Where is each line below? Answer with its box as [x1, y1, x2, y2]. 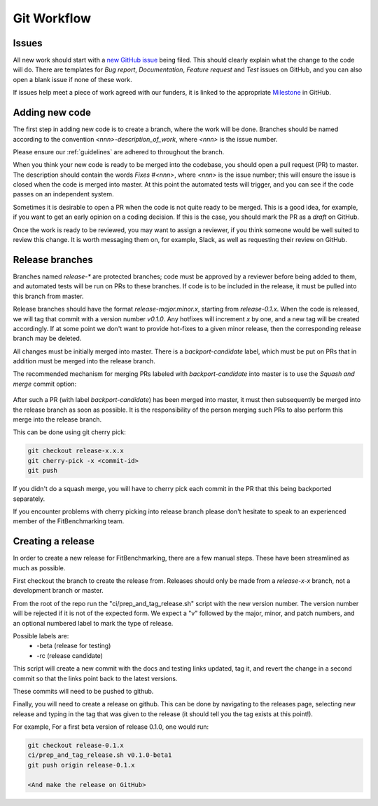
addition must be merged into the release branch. [13, 357, 155, 365]
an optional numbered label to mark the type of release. [13, 619, 174, 627]
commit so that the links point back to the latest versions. [13, 674, 178, 683]
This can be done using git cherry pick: [13, 428, 126, 436]
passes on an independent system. [13, 190, 114, 199]
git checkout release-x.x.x [27, 447, 124, 455]
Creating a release [13, 535, 94, 547]
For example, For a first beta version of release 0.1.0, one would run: [13, 723, 209, 731]
